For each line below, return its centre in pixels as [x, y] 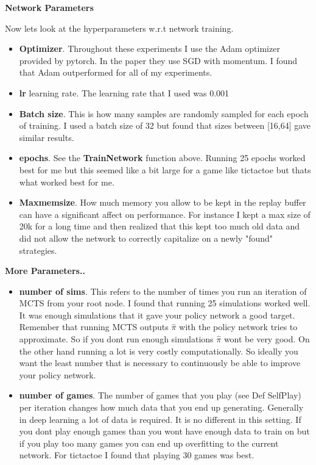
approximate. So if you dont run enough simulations [116, 339]
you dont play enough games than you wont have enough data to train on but [164, 431]
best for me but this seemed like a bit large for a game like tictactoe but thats [165, 169]
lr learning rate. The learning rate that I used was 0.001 [124, 92]
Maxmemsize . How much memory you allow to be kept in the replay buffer [163, 202]
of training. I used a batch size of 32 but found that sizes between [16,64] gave [165, 125]
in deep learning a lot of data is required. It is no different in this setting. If [160, 419]
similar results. [47, 137]
